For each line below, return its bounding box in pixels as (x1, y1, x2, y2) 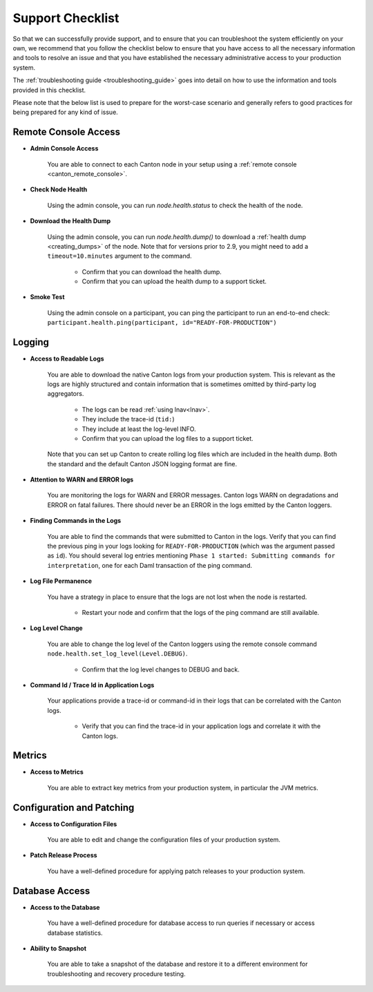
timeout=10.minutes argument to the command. (47, 252, 193, 260)
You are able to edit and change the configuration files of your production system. (47, 836, 281, 844)
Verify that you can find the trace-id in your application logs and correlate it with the (82, 722, 321, 730)
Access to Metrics (30, 767, 84, 776)
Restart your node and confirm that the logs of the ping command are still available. (82, 608, 320, 616)
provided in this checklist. (12, 86, 86, 94)
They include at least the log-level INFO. (82, 425, 196, 433)
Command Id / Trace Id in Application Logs (30, 680, 155, 689)
